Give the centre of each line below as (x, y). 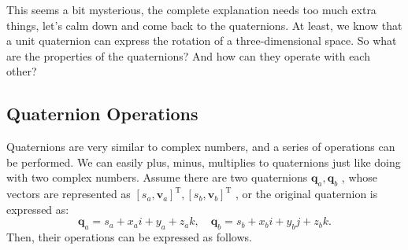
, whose (360, 177)
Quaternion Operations (102, 114)
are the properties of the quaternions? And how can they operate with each (188, 55)
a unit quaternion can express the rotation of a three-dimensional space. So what (202, 40)
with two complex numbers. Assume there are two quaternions (157, 177)
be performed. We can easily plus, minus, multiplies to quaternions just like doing (204, 162)
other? (22, 71)
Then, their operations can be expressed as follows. (129, 237)
